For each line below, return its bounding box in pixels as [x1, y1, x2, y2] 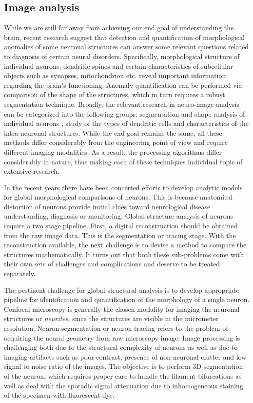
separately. [4, 268, 36, 279]
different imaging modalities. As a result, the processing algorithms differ [4, 146, 222, 157]
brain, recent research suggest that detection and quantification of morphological [4, 32, 245, 42]
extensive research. [4, 166, 59, 176]
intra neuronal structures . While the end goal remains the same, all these [4, 127, 222, 138]
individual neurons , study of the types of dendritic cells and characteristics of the [4, 118, 249, 128]
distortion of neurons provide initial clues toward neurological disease [4, 201, 211, 211]
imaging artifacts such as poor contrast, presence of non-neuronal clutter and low [4, 351, 247, 362]
